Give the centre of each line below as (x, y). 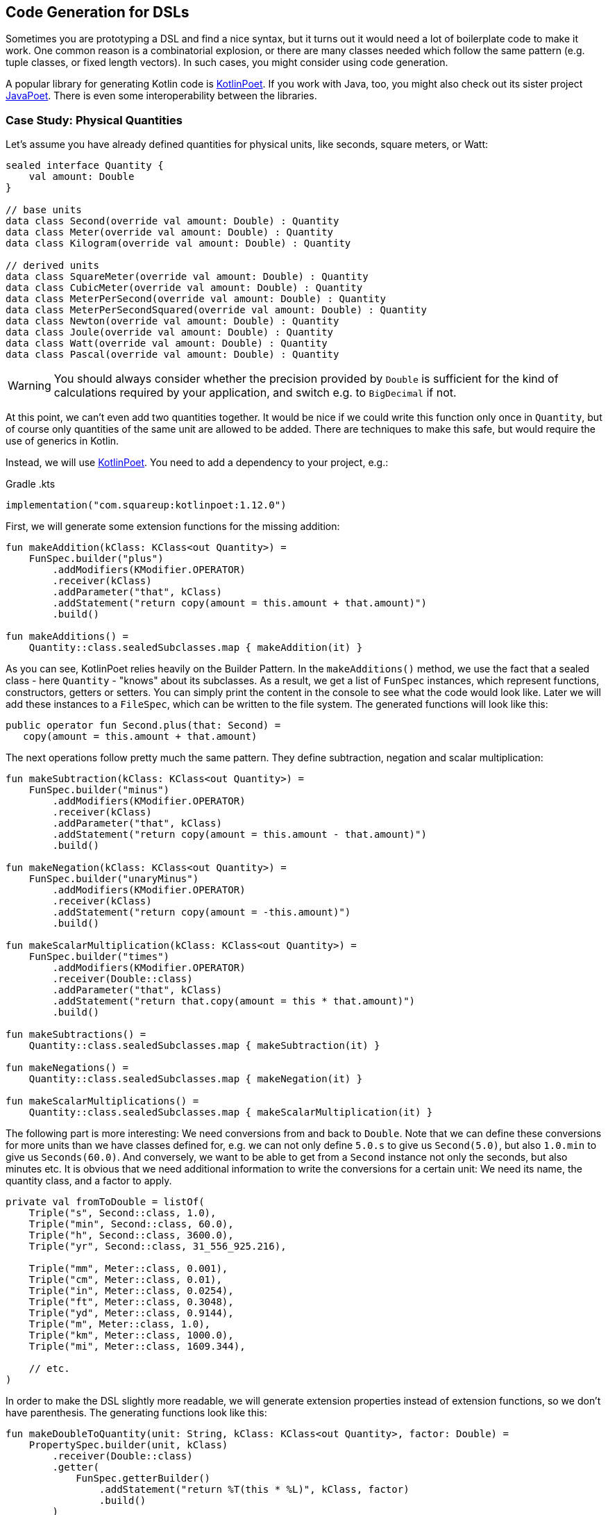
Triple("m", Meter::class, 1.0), (120, 1324)
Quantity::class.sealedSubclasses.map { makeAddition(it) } (196, 648)
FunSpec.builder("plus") (96, 559)
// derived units (52, 266)
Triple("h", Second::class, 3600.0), (131, 1235)
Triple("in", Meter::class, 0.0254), (131, 1291)
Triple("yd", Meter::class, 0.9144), (131, 1313)
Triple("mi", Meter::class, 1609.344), (137, 1347)
